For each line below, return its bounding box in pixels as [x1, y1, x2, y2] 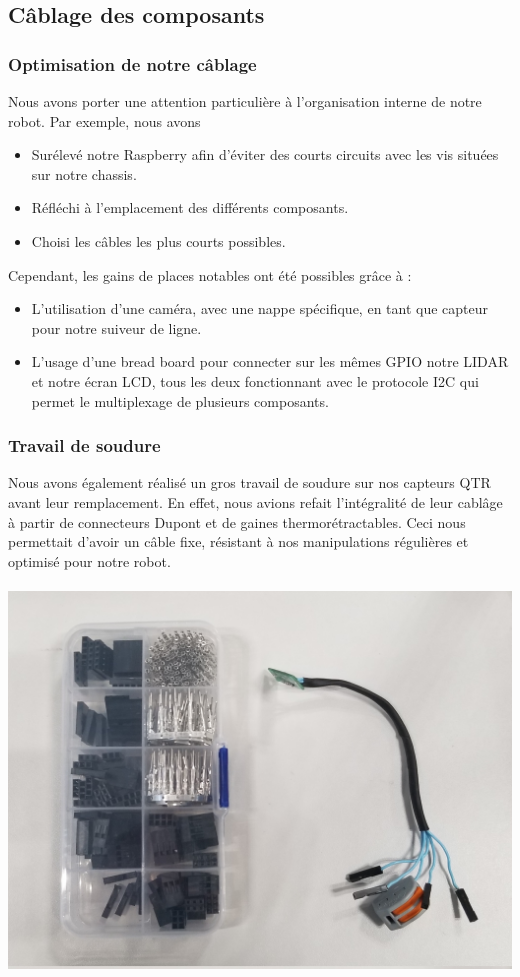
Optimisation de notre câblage [8, 51, 257, 76]
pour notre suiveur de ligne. [31, 317, 202, 338]
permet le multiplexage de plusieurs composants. [31, 390, 329, 411]
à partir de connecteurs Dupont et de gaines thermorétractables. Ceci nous [8, 511, 466, 532]
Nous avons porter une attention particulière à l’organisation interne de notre [8, 91, 482, 111]
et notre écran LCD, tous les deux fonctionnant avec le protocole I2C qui [31, 370, 479, 391]
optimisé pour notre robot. [8, 550, 171, 571]
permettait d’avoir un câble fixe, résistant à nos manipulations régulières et [8, 531, 469, 552]
